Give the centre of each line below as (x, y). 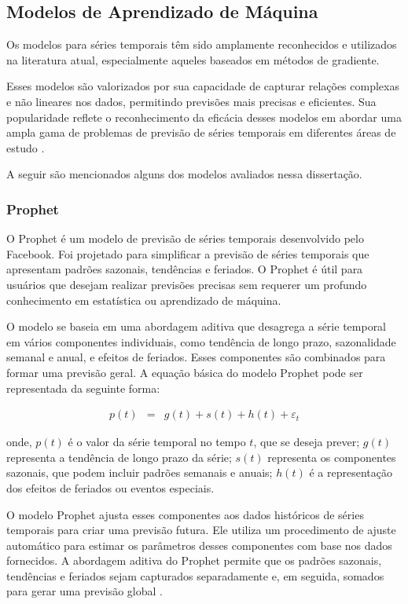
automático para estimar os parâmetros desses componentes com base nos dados (199, 545)
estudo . (26, 147)
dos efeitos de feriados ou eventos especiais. (110, 487)
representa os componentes (332, 457)
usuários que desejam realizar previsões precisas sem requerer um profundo (187, 284)
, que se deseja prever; (307, 442)
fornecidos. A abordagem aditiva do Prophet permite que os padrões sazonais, (194, 560)
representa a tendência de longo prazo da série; (119, 457)
